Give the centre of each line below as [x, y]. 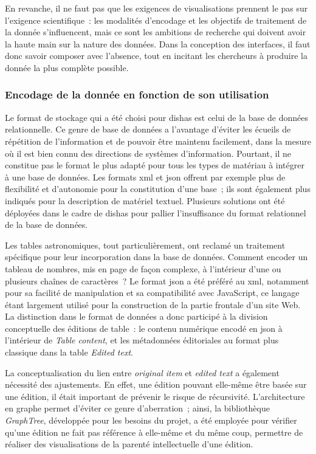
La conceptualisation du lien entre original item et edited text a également [142, 372]
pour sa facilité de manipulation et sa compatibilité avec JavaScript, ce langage [152, 293]
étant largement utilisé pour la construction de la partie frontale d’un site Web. [153, 304]
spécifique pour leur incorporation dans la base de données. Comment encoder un [156, 257]
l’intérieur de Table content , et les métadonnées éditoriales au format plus [142, 340]
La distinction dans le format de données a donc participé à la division [136, 316]
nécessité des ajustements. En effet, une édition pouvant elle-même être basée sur [156, 384]
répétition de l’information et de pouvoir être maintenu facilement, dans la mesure [158, 141]
